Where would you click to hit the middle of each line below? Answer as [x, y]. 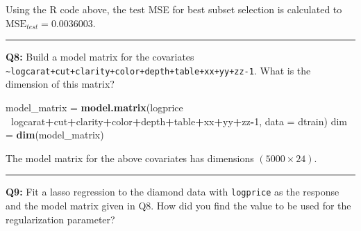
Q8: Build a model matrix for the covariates [100, 57]
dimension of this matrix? [60, 84]
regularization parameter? [60, 219]
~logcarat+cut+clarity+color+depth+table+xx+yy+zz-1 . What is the [158, 70]
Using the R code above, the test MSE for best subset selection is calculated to [174, 9]
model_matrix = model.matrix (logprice [94, 107]
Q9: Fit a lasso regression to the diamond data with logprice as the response [173, 192]
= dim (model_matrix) [55, 135]
